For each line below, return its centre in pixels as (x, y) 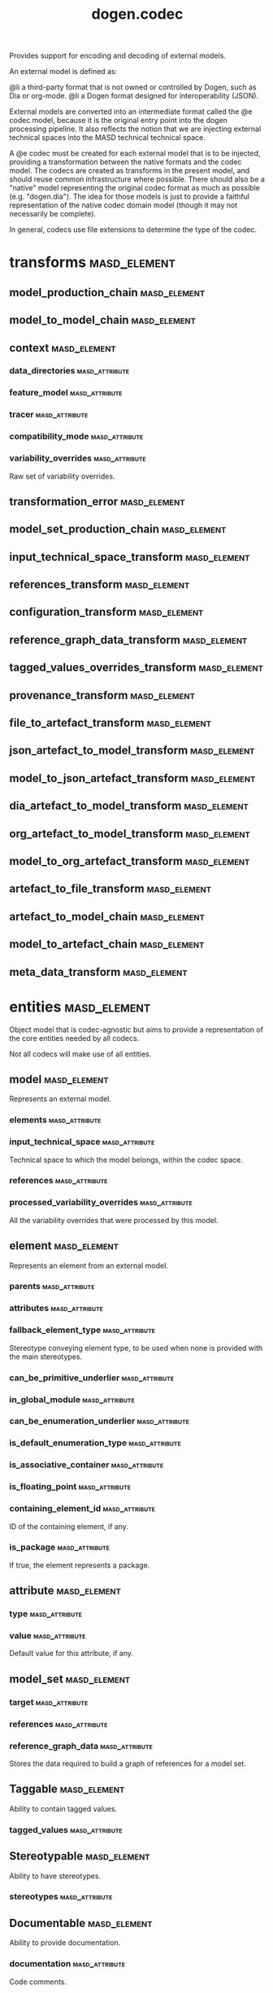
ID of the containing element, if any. (69, 1526)
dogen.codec (137, 14)
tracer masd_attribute (49, 414)
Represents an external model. (61, 1099)
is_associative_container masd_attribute (87, 1465)
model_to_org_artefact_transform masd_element (130, 861)
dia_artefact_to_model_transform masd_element (129, 806)
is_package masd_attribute (60, 1547)
